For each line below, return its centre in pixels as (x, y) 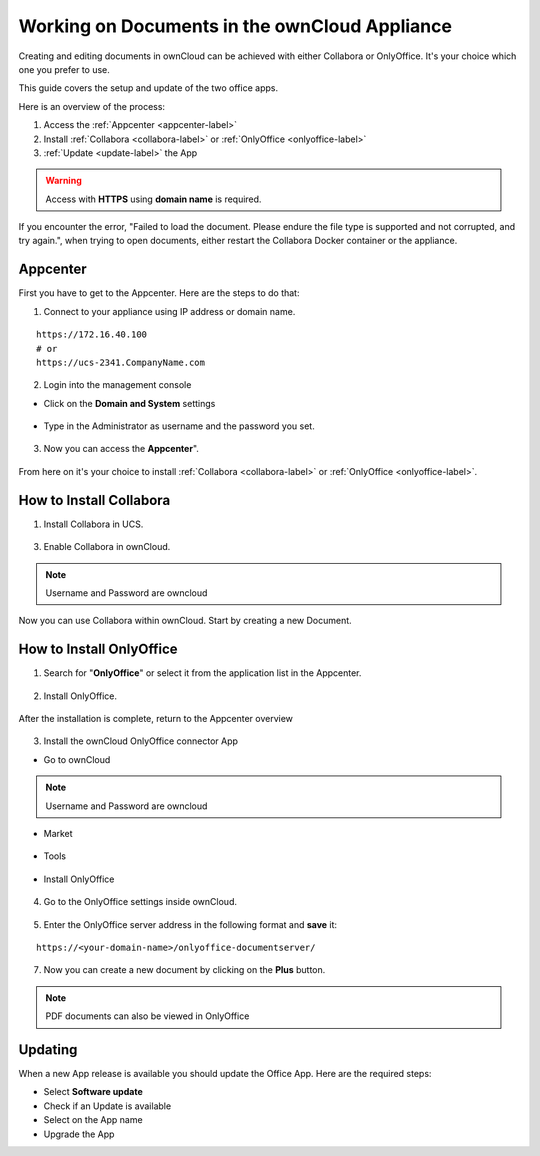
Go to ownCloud (77, 759)
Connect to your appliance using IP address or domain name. (169, 311)
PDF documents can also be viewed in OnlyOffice (147, 1016)
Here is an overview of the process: (91, 106)
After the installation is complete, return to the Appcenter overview (156, 719)
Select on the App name (93, 1120)
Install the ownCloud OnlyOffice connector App (141, 741)
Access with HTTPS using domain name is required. (153, 199)
